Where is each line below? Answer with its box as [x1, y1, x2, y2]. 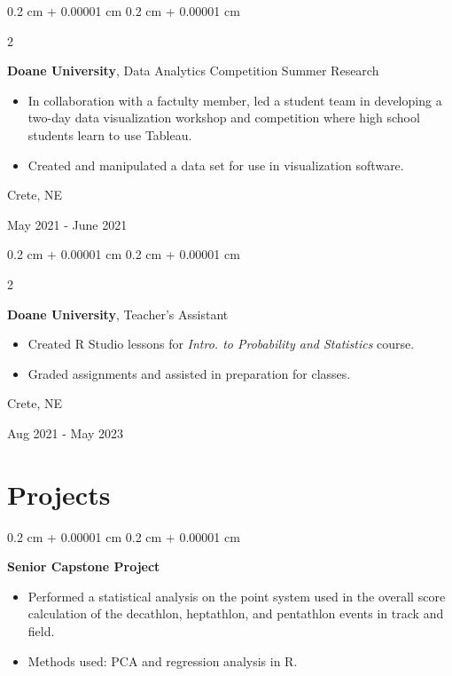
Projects [7, 476, 111, 512]
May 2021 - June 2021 [7, 215, 128, 233]
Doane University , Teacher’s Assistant [7, 304, 229, 323]
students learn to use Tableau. [27, 125, 192, 144]
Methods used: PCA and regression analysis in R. [27, 651, 298, 670]
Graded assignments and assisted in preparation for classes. [27, 364, 351, 382]
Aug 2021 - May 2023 [7, 423, 124, 442]
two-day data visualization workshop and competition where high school [27, 108, 420, 127]
